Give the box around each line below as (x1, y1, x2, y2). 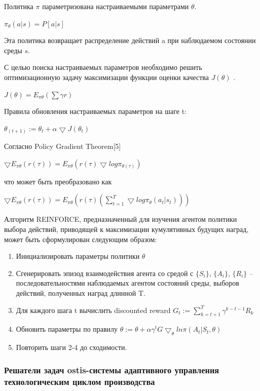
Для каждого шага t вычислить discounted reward (16, 304, 171, 315)
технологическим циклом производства (4, 375, 155, 387)
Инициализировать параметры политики (16, 251, 140, 261)
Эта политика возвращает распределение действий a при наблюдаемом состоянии (4, 35, 256, 46)
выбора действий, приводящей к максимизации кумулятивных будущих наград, (4, 224, 249, 234)
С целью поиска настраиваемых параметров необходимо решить (4, 62, 202, 72)
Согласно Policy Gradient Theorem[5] (4, 141, 121, 151)
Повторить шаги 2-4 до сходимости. (16, 342, 127, 353)
